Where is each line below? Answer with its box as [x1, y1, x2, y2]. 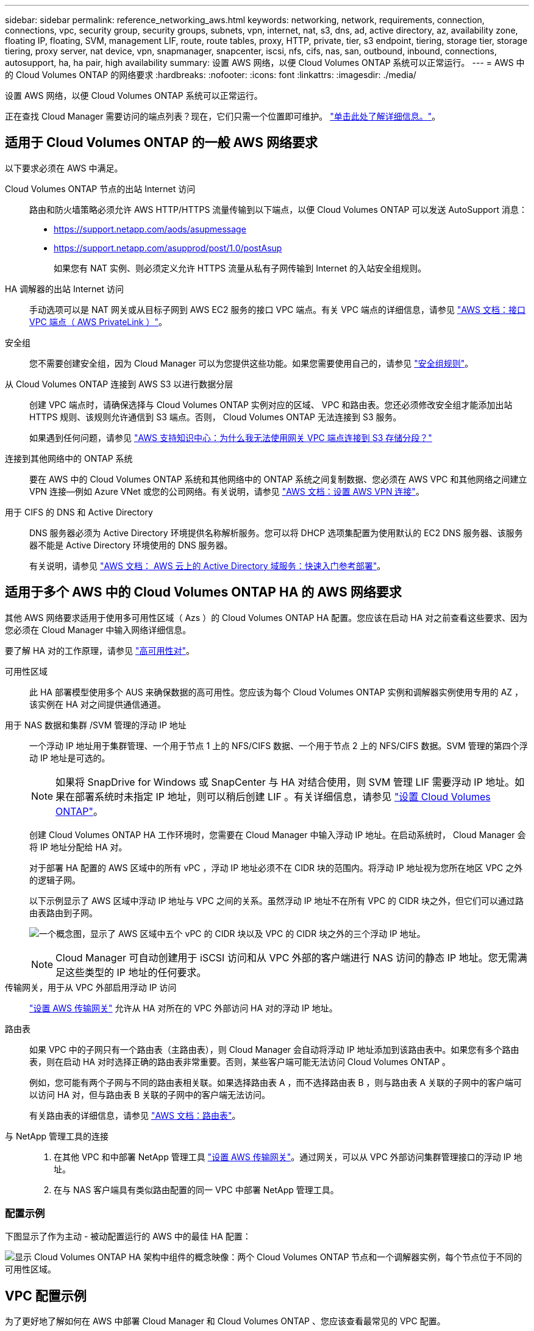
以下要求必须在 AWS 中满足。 [5, 162, 123, 173]
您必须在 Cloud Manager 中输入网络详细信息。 [5, 624, 191, 635]
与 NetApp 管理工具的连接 [5, 1130, 109, 1141]
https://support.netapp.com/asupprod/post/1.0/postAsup [54, 242, 282, 253]
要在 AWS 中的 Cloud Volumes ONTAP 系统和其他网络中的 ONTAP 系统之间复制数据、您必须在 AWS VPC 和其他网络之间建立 [29, 473, 527, 484]
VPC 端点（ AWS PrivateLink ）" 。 [29, 316, 168, 327]
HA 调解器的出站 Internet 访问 [5, 283, 124, 294]
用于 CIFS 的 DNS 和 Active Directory [5, 506, 153, 517]
